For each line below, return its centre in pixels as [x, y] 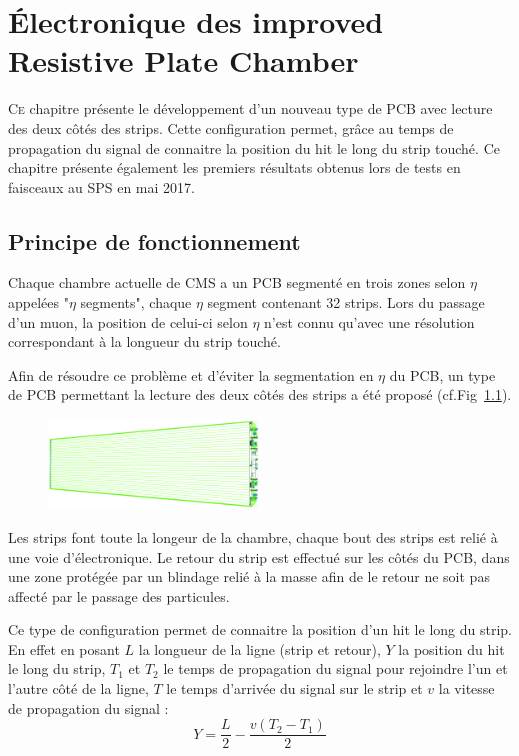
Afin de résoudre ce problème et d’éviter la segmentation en [191, 374]
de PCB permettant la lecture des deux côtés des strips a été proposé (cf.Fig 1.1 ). [260, 394]
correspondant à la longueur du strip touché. [144, 341]
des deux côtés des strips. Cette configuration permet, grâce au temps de [231, 127]
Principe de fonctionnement [154, 240]
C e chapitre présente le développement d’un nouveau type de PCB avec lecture [250, 108]
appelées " [38, 302]
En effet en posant [64, 648]
